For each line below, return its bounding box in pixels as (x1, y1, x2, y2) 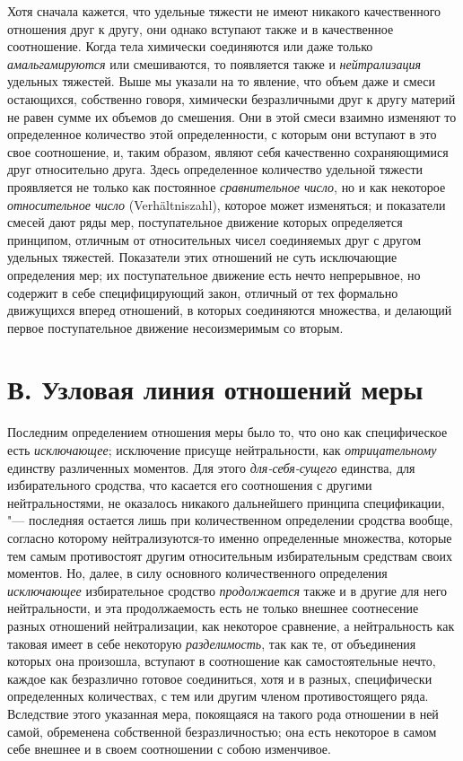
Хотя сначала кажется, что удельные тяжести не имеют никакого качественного (7, 2, 441, 20)
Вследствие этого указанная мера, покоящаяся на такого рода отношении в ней (7, 704, 439, 722)
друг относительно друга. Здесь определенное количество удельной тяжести (7, 160, 424, 179)
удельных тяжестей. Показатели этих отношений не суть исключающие (7, 248, 397, 267)
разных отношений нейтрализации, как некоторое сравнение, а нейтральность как (7, 616, 455, 634)
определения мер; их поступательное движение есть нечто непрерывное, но (7, 265, 421, 284)
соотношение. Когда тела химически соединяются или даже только (7, 37, 373, 56)
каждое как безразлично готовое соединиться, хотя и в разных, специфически (7, 669, 432, 687)
